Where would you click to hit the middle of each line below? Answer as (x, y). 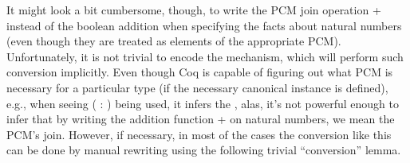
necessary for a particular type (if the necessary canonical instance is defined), (197, 87)
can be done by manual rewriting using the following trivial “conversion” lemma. (204, 150)
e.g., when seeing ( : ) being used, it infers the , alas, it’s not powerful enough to (203, 103)
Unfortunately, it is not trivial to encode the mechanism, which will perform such (205, 56)
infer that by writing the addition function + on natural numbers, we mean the (201, 119)
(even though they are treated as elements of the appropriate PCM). (174, 41)
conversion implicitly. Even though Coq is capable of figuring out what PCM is (200, 72)
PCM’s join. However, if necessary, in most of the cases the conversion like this (199, 134)
